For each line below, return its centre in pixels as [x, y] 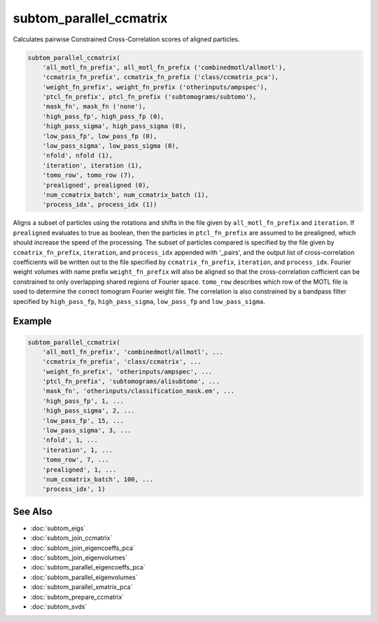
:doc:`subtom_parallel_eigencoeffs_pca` [88, 567]
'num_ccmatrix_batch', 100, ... [98, 479]
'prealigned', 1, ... [79, 470]
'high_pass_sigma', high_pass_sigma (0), [114, 126]
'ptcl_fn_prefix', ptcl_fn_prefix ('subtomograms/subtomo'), [149, 97]
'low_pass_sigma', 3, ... [87, 430]
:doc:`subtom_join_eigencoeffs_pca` [83, 548]
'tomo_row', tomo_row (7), [89, 175]
